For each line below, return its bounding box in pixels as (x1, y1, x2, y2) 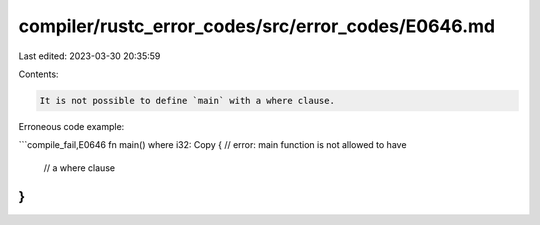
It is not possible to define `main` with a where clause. (39, 95, 335, 106)
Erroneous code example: (18, 120, 125, 132)
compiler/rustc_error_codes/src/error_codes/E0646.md (18, 15, 495, 37)
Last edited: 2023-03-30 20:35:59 (18, 50, 161, 62)
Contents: (18, 68, 59, 80)
